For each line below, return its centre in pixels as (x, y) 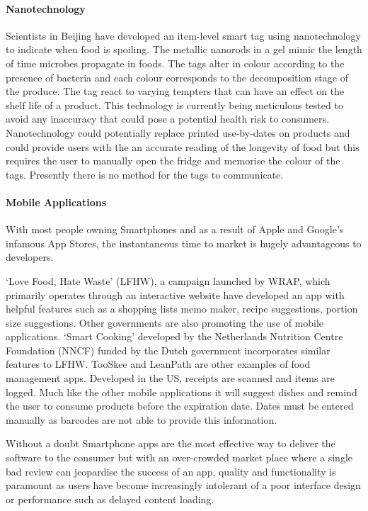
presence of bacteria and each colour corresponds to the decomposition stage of (177, 77)
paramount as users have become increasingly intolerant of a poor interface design (183, 485)
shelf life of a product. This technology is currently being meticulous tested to (174, 105)
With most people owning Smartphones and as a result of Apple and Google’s (175, 229)
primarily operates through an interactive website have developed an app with (175, 294)
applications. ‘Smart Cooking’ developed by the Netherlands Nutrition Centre (174, 336)
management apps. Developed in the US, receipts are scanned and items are (170, 378)
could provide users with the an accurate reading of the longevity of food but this (183, 146)
